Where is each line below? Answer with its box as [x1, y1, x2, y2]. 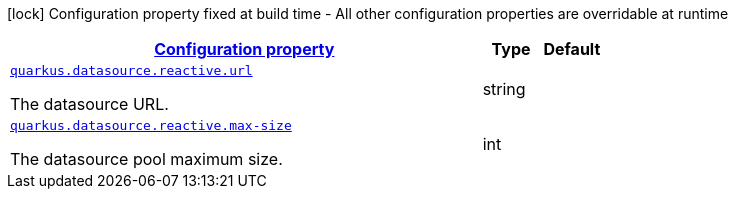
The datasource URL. [10, 94, 169, 114]
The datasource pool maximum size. [10, 149, 283, 169]
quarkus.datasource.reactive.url [10, 63, 253, 78]
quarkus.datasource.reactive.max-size [10, 118, 292, 133]
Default [543, 39, 601, 59]
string [482, 78, 526, 99]
